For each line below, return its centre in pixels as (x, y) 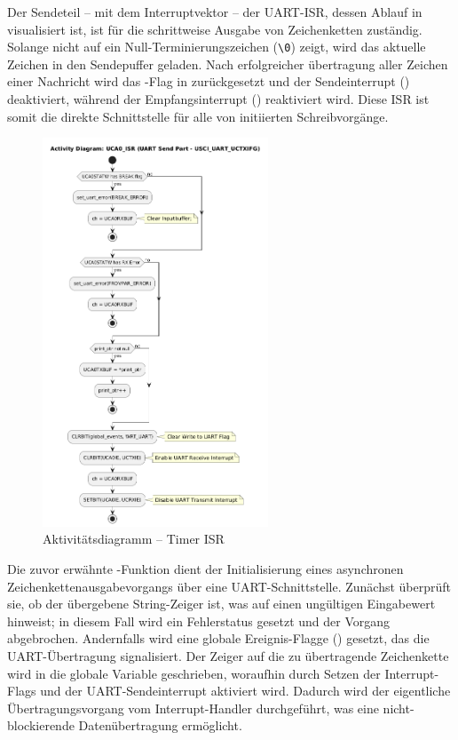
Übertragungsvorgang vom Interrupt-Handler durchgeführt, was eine (193, 708)
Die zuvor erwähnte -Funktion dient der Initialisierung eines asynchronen (205, 569)
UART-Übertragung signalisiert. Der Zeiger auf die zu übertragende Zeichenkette (228, 655)
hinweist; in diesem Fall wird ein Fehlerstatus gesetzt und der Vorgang (199, 621)
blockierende (41, 725)
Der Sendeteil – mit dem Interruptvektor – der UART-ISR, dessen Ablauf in (215, 12)
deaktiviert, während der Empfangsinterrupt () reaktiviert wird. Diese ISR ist (218, 99)
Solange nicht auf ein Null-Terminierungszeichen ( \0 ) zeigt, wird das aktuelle (217, 47)
